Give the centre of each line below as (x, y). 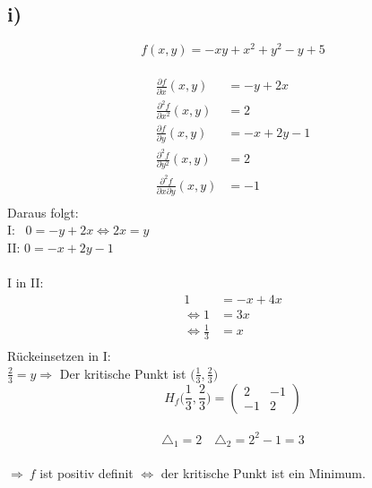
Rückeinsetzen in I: (59, 356)
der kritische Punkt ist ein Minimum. (263, 472)
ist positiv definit (87, 472)
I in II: (26, 283)
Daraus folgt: (43, 212)
